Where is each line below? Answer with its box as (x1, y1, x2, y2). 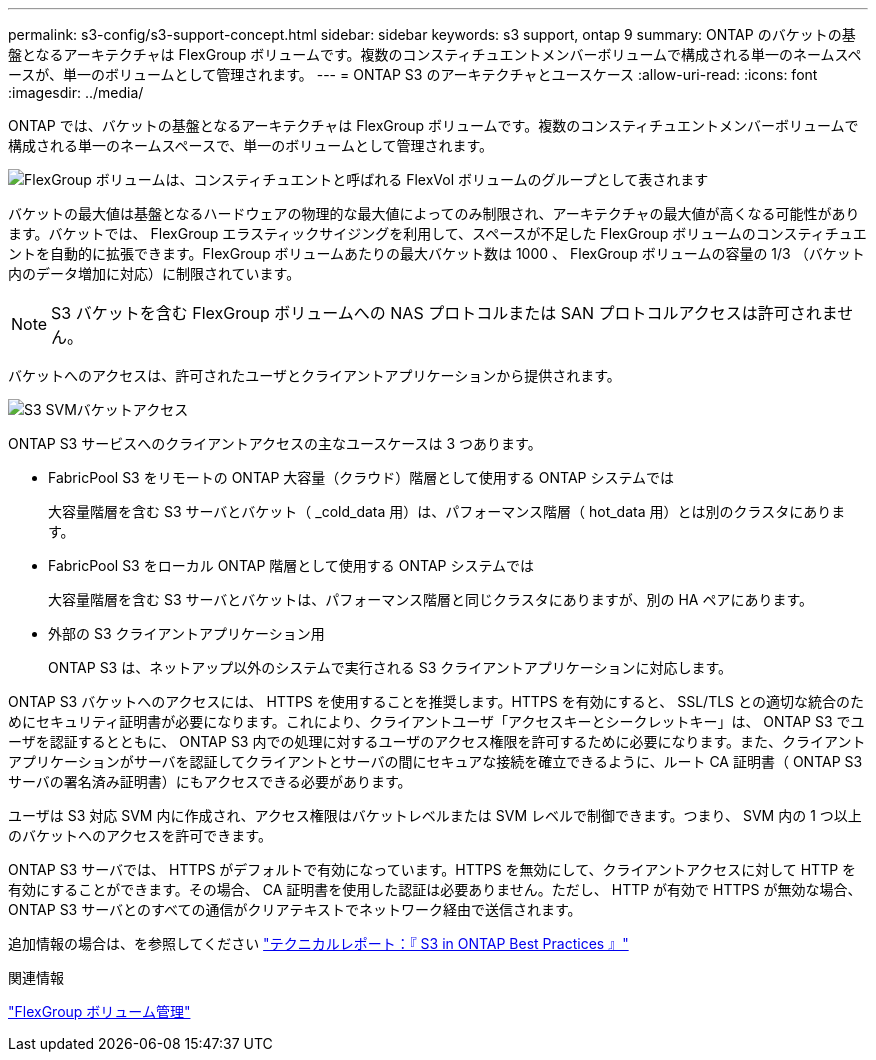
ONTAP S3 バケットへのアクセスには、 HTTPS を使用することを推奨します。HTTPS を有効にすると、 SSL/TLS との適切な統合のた (8, 693, 864, 710)
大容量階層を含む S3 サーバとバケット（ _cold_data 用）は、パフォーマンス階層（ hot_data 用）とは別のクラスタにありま (48, 503, 846, 520)
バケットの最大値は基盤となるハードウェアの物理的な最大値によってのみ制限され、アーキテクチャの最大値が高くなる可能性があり (8, 205, 860, 222)
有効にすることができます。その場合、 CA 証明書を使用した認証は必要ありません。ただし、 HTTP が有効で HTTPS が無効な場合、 (8, 881, 862, 898)
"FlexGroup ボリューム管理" (8, 1003, 191, 1020)
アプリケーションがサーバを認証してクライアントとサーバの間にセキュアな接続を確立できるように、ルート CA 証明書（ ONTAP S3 (8, 753, 863, 770)
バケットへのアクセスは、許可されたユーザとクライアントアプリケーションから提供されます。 (8, 367, 621, 384)
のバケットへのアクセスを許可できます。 (8, 827, 272, 844)
